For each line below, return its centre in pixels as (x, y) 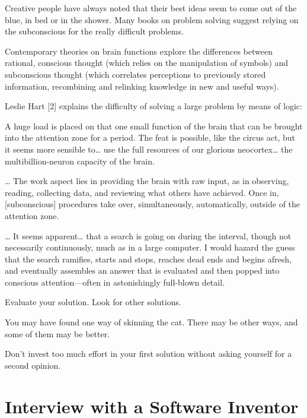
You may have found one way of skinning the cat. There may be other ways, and (151, 322)
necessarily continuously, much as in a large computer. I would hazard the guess (150, 247)
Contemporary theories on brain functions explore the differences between (139, 51)
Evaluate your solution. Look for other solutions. (93, 302)
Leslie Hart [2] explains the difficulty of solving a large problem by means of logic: (153, 106)
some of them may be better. (57, 333)
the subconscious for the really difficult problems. (94, 31)
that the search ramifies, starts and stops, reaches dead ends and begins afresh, (148, 259)
